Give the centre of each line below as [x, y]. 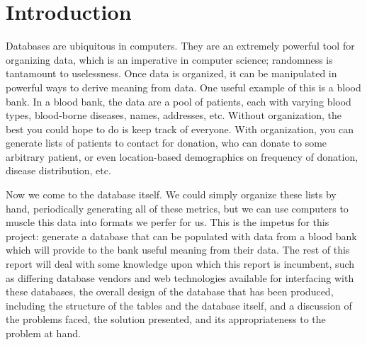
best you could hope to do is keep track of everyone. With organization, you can [180, 129]
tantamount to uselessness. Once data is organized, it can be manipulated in [171, 73]
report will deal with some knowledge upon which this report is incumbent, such [180, 264]
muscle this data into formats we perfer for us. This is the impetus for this [168, 222]
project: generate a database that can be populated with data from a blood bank [181, 236]
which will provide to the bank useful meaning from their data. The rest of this [178, 250]
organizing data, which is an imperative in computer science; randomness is [169, 59]
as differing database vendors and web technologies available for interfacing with [180, 277]
